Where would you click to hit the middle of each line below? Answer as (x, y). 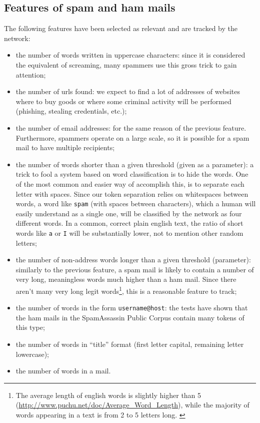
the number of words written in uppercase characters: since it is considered (130, 55)
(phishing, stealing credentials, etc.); (71, 111)
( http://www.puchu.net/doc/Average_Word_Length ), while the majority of (132, 405)
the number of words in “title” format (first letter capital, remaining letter (130, 344)
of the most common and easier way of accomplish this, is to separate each (130, 183)
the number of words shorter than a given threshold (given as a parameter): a (135, 164)
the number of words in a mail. (63, 371)
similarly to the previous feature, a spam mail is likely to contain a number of (135, 269)
